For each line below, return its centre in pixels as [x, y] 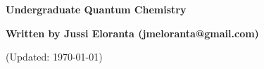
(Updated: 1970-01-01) [54, 57]
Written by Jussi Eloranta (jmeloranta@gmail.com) [132, 33]
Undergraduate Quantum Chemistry [96, 9]
